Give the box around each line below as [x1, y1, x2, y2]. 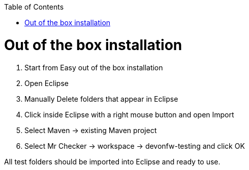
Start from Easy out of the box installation [24, 63, 163, 72]
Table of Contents [4, 3, 64, 11]
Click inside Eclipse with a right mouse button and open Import [24, 110, 234, 119]
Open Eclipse [24, 78, 69, 88]
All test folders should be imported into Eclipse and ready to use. [4, 157, 221, 166]
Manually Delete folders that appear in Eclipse [24, 94, 178, 103]
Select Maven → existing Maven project [24, 125, 157, 135]
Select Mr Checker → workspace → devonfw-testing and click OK [24, 141, 245, 150]
